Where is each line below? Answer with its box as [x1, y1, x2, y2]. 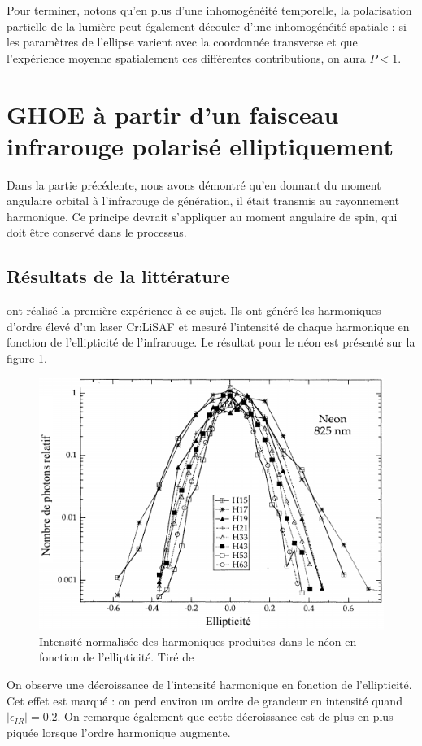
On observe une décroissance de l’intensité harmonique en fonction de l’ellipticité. [7, 675, 412, 692]
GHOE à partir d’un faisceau [7, 97, 339, 130]
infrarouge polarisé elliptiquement [7, 129, 394, 162]
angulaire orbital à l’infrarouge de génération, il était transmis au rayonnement [7, 192, 400, 209]
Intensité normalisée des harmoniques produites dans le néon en [39, 632, 357, 649]
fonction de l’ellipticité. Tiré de [39, 648, 194, 665]
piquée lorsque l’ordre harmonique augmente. [7, 723, 231, 740]
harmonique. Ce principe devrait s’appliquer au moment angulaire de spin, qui [7, 207, 398, 225]
